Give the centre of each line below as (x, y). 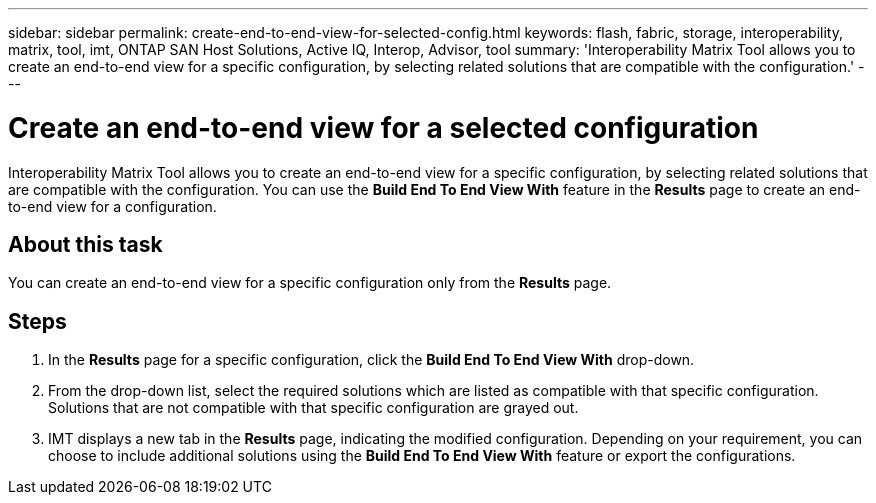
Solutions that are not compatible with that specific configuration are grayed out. (313, 408)
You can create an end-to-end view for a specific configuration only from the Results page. (310, 283)
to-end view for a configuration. (112, 206)
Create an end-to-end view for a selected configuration (383, 127)
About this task (85, 244)
